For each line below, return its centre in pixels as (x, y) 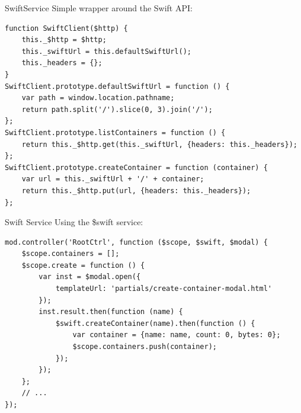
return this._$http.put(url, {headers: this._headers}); (136, 191)
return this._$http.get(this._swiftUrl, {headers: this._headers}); (159, 144)
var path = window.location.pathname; (98, 98)
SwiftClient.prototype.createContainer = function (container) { (136, 167)
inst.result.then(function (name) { (111, 312)
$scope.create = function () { (83, 265)
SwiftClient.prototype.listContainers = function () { (115, 132)
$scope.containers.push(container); (145, 347)
